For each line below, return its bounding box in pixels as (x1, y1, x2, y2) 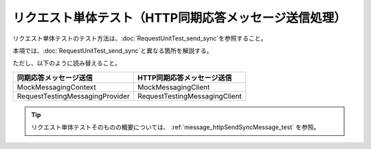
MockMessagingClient (137, 82, 210, 92)
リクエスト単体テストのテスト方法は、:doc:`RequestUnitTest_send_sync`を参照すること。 (12, 34, 267, 42)
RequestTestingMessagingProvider (16, 91, 130, 100)
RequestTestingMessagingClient (137, 91, 242, 100)
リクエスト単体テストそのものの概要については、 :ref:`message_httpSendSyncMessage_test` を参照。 (31, 123, 320, 131)
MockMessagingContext (16, 82, 96, 92)
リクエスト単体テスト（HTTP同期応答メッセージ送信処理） (12, 10, 346, 25)
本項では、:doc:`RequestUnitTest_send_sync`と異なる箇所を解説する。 (12, 46, 213, 55)
